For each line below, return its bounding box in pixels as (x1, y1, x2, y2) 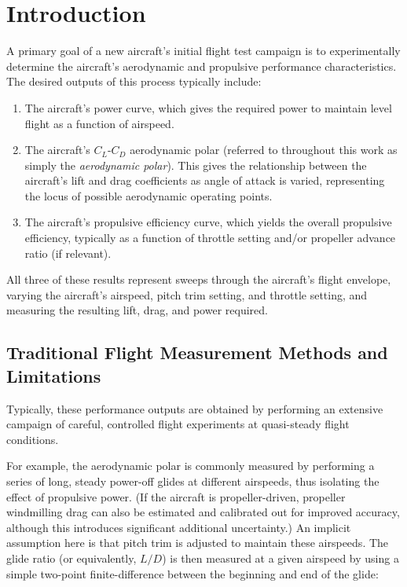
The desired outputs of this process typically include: (6, 73, 262, 90)
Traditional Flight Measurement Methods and (6, 340, 388, 365)
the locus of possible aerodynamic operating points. (24, 187, 273, 204)
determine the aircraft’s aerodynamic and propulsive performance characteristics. (6, 57, 397, 74)
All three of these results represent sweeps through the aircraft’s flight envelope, (6, 271, 391, 288)
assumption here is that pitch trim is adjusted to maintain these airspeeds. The (6, 534, 389, 551)
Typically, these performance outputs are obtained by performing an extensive (6, 400, 383, 416)
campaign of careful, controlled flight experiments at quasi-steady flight (6, 416, 350, 432)
